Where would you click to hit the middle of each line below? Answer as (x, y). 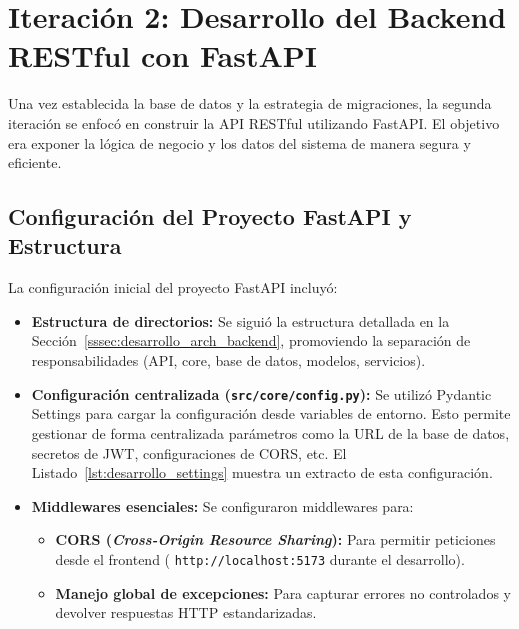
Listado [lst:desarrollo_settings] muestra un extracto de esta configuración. (262, 472)
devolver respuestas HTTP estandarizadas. (186, 612)
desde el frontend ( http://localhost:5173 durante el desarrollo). (260, 558)
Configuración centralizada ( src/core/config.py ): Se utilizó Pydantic (261, 393)
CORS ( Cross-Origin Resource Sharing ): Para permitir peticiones (275, 539)
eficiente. (35, 162)
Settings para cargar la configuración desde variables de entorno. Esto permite (271, 413)
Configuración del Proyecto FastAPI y (210, 216)
